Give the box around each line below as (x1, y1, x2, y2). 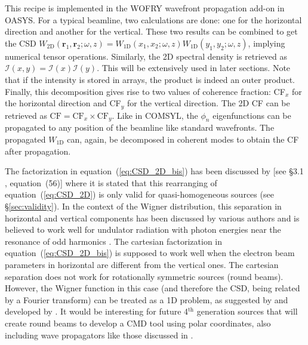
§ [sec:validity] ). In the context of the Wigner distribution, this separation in (5, 199, 282, 212)
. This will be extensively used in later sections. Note (97, 61, 291, 74)
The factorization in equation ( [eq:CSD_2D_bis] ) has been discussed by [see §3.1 (5, 165, 304, 177)
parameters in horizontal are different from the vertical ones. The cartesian (5, 258, 279, 270)
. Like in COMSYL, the (112, 109, 198, 121)
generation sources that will (196, 305, 298, 318)
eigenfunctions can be (212, 109, 291, 121)
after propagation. (5, 144, 71, 157)
